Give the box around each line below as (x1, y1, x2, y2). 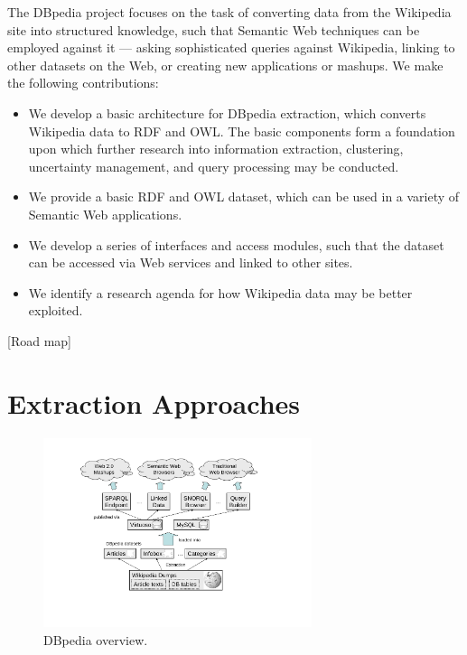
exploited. (28, 301, 83, 320)
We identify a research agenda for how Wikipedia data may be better (28, 283, 413, 302)
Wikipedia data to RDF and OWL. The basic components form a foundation (28, 121, 455, 140)
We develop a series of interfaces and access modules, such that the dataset (28, 235, 444, 254)
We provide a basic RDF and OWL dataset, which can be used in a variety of (28, 187, 460, 206)
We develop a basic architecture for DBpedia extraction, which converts (28, 103, 426, 122)
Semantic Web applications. (28, 204, 182, 223)
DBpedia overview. (43, 630, 148, 649)
